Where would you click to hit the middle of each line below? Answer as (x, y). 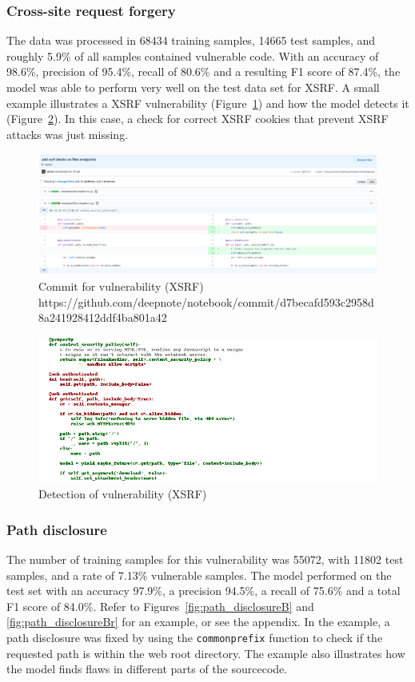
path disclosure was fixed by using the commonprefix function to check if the (195, 637)
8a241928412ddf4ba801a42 (103, 317)
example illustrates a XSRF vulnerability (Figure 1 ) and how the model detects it (208, 103)
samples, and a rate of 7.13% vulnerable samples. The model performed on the (199, 575)
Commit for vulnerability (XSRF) (121, 286)
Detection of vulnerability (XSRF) (123, 494)
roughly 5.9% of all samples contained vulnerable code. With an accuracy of (193, 56)
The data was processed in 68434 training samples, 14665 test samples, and (191, 40)
